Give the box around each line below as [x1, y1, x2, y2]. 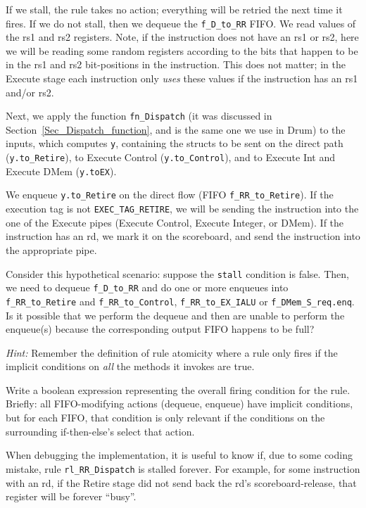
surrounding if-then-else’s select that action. [6, 424, 195, 438]
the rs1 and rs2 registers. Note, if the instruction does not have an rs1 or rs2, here [6, 30, 359, 44]
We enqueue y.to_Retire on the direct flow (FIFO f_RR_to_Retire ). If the [6, 187, 334, 202]
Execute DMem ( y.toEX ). [6, 163, 117, 178]
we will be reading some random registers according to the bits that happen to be [6, 43, 358, 58]
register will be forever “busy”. [6, 489, 137, 504]
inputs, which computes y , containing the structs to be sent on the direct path [6, 136, 343, 151]
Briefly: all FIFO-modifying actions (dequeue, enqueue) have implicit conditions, [6, 396, 353, 411]
